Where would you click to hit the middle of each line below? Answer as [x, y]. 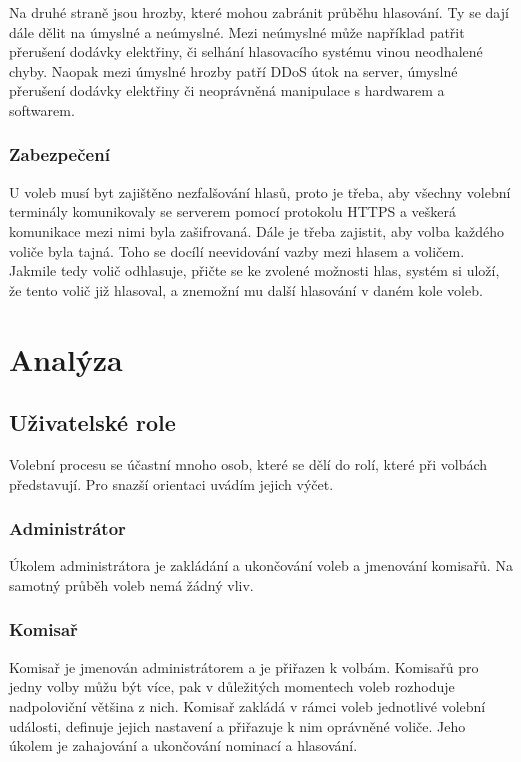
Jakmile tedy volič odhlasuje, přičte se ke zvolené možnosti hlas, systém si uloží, [254, 270]
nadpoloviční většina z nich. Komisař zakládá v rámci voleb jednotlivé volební [247, 705]
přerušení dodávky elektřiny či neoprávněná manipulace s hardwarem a [227, 90]
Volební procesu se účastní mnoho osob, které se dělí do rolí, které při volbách [248, 463]
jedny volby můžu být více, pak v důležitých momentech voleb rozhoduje [232, 686]
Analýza [66, 358]
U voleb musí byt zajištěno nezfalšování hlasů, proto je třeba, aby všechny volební [260, 191]
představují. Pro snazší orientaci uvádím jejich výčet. [171, 483]
